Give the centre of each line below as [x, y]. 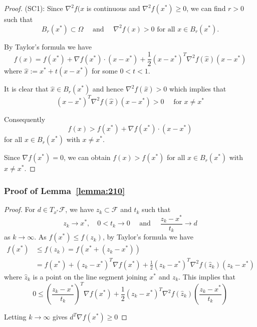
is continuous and [113, 8]
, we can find [206, 8]
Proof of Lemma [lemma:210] [65, 190]
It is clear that [26, 89]
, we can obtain [87, 157]
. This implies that [207, 276]
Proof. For [20, 209]
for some [104, 71]
